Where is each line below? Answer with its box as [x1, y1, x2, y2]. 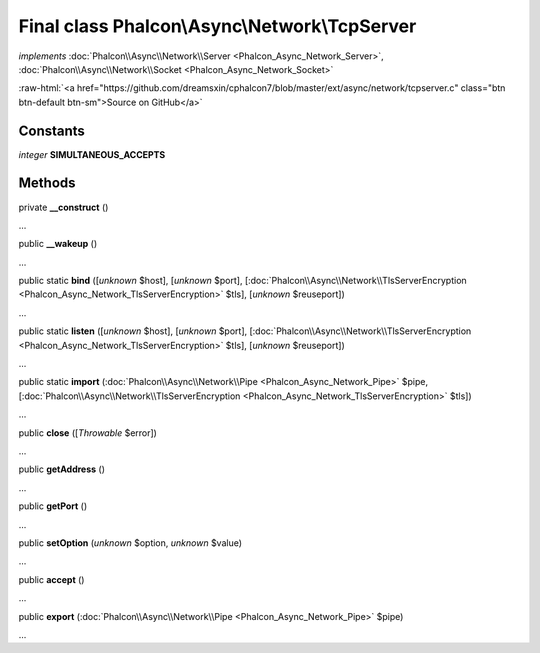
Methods [18, 175, 76, 192]
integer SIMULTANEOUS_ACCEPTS [18, 148, 166, 160]
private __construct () [18, 201, 109, 213]
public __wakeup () [18, 238, 98, 250]
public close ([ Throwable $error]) [18, 426, 157, 439]
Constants [18, 122, 85, 139]
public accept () [18, 573, 85, 585]
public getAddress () [18, 463, 105, 475]
